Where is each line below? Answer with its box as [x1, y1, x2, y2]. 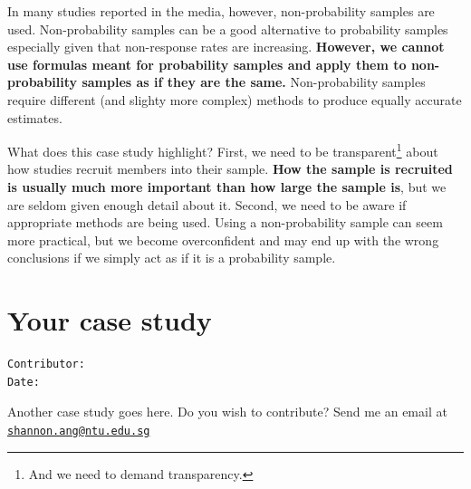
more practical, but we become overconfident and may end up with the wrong [7, 230, 439, 249]
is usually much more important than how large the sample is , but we [7, 177, 447, 196]
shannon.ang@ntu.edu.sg [7, 424, 150, 437]
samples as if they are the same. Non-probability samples [82, 72, 426, 91]
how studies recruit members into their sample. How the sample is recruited [7, 159, 453, 178]
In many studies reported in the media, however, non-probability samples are [7, 2, 435, 20]
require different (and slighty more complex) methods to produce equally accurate [7, 90, 462, 109]
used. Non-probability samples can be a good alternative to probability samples [7, 19, 448, 38]
